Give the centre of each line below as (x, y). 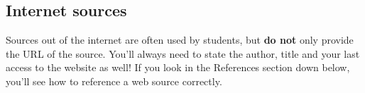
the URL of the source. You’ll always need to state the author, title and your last (183, 53)
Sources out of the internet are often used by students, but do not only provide (180, 40)
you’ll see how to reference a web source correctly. (114, 81)
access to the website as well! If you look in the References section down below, (178, 67)
